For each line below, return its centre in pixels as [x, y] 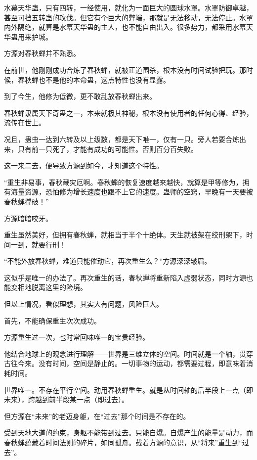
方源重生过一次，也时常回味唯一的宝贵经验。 [77, 337]
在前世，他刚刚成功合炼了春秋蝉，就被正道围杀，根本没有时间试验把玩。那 [125, 69]
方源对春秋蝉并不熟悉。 [42, 53]
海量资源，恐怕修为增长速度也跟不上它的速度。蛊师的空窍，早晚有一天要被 [132, 192]
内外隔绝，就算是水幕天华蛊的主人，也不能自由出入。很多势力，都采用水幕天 [128, 27]
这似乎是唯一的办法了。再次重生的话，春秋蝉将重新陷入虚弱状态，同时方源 [125, 277]
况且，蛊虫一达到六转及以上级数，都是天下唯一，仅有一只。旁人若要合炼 [122, 139]
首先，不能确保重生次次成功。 [52, 320]
